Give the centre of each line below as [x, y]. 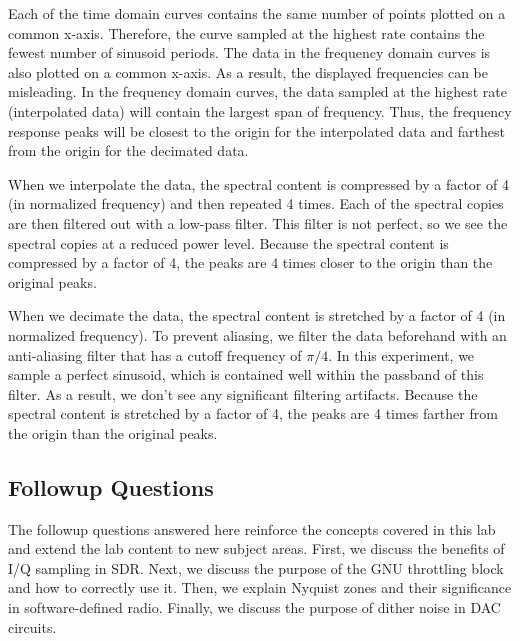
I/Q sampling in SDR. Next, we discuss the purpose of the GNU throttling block [256, 567]
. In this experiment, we [401, 354]
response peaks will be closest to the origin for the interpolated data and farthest [256, 130]
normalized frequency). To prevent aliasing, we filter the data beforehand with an [257, 334]
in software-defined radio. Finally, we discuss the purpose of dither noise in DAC [254, 607]
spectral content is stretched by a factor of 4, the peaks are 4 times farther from [253, 413]
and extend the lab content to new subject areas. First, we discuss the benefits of [256, 548]
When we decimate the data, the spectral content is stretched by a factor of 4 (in [257, 315]
